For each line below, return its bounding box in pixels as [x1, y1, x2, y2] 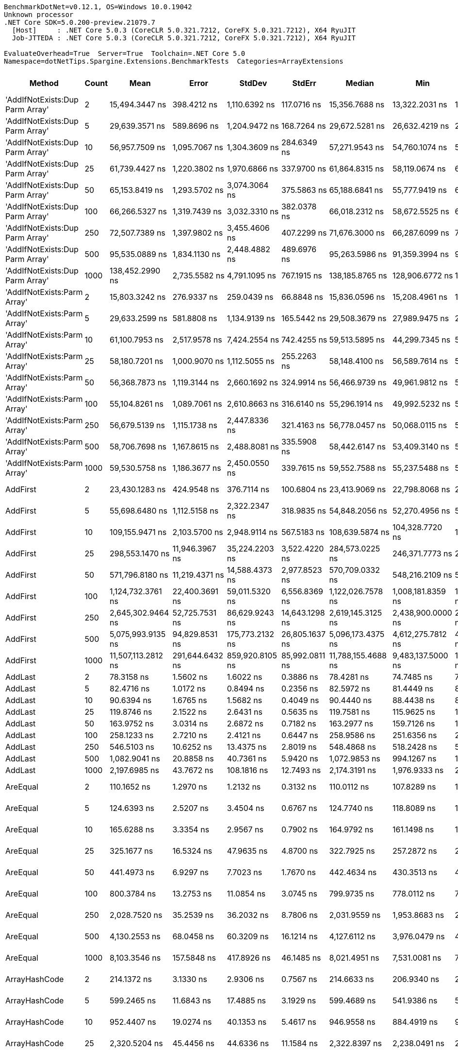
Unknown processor [4, 11, 74, 18]
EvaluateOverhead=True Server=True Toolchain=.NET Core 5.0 [4, 50, 245, 57]
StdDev [239, 78, 267, 88]
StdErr [292, 78, 316, 88]
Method [29, 78, 59, 88]
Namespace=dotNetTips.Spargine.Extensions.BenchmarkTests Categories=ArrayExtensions [4, 57, 343, 65]
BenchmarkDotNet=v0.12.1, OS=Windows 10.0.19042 [4, 3, 192, 11]
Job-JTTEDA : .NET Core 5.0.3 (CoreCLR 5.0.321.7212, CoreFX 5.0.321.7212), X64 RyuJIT [12, 34, 356, 42]
